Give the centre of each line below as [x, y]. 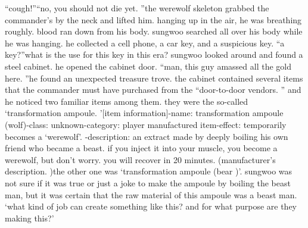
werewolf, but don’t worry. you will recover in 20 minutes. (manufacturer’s [140, 159]
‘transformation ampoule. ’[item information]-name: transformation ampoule [144, 113]
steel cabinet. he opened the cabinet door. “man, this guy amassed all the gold [148, 66]
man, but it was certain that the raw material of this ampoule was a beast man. [151, 194]
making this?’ [29, 218]
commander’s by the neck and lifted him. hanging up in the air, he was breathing [153, 19]
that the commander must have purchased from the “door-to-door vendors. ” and [153, 90]
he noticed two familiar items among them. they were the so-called [127, 101]
